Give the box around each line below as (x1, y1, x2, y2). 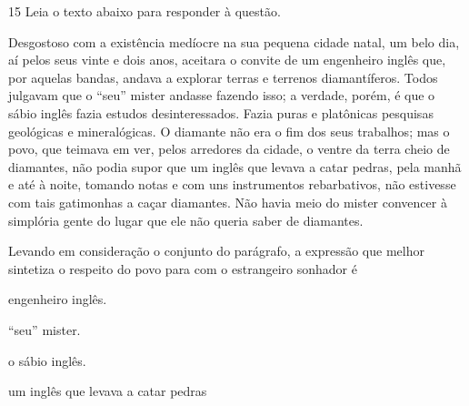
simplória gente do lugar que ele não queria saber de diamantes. (8, 210, 364, 229)
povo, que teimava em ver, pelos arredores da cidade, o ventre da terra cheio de (8, 139, 450, 158)
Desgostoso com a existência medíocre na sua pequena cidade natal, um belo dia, (8, 32, 460, 51)
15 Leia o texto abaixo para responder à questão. (8, 2, 281, 20)
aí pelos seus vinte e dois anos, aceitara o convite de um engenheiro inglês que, (8, 50, 446, 69)
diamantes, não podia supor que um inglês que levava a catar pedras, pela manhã (8, 157, 462, 176)
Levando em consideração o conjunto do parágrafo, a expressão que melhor (8, 241, 424, 260)
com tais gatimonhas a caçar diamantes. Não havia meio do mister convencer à (8, 192, 447, 211)
